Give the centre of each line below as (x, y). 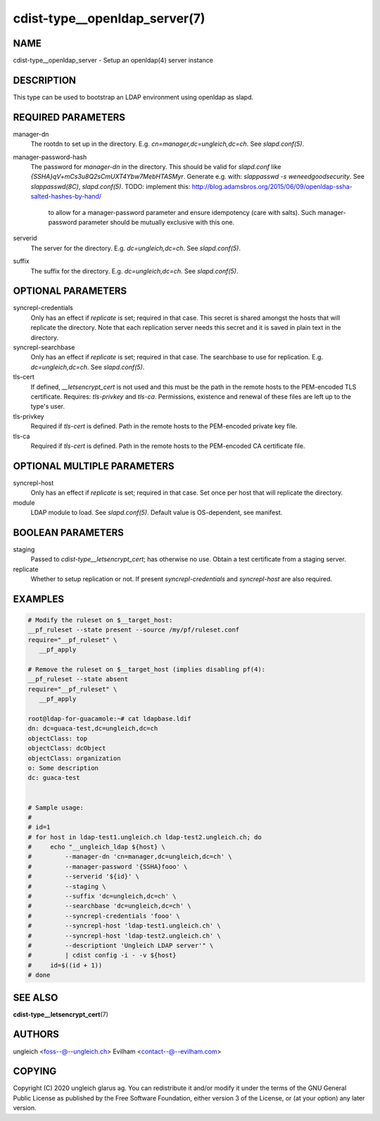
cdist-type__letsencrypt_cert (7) (61, 1014)
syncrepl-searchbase (44, 347)
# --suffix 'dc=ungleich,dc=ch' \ (102, 896)
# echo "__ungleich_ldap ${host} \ (96, 847)
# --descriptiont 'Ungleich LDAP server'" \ (121, 945)
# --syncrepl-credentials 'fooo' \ (104, 916)
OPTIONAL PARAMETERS (70, 291)
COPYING (35, 1071)
